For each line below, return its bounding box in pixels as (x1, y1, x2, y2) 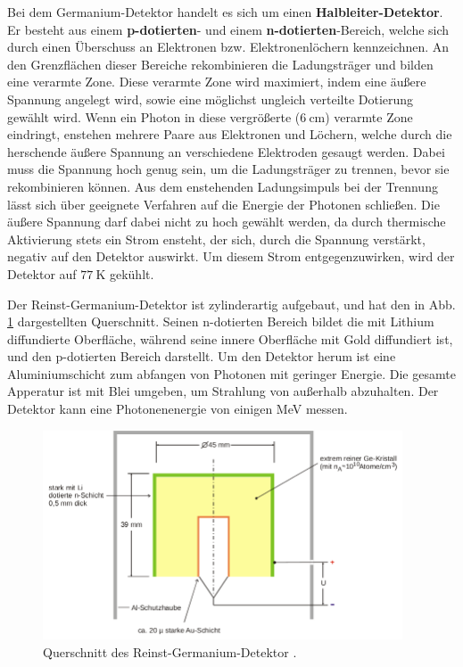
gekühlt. (109, 264, 154, 283)
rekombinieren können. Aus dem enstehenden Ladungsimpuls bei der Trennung (7, 177, 438, 195)
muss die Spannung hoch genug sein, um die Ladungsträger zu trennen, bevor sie (7, 160, 450, 178)
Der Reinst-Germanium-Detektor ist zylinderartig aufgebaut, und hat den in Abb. (7, 294, 456, 313)
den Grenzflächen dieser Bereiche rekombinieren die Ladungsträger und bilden (7, 54, 434, 73)
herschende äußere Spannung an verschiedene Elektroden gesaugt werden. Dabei (7, 142, 445, 161)
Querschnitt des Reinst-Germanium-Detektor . (43, 643, 297, 662)
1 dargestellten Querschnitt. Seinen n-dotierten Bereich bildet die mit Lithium (7, 312, 434, 331)
